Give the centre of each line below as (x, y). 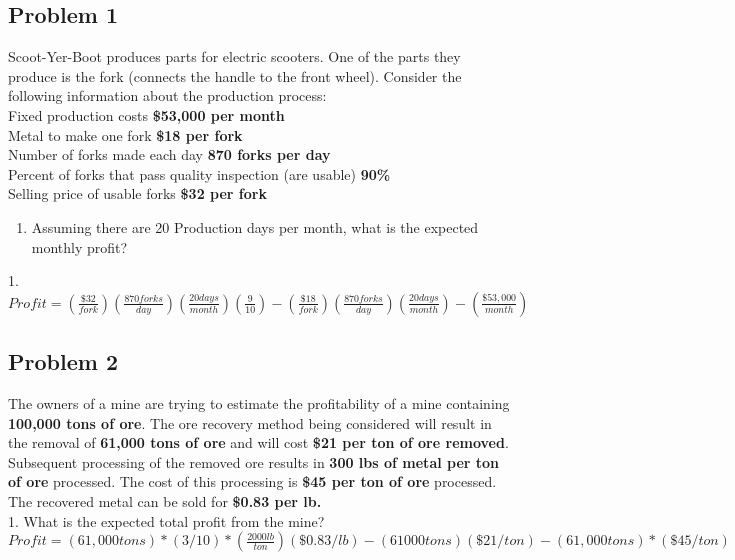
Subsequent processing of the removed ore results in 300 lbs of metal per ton (254, 461)
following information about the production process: (167, 95)
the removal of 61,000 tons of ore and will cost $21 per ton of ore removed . (258, 442)
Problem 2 (63, 361)
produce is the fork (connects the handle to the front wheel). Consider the (235, 75)
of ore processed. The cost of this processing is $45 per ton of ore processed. (252, 481)
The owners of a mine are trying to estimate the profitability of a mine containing (259, 402)
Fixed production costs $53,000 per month (146, 114)
